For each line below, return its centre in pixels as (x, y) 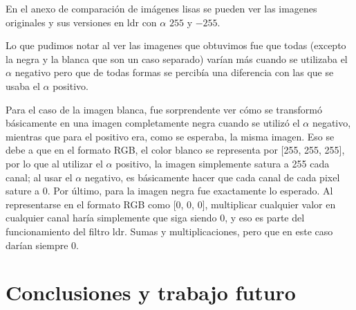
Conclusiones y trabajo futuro (151, 292)
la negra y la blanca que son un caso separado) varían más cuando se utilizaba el (177, 58)
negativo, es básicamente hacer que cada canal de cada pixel (212, 177)
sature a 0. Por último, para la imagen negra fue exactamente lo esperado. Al (169, 191)
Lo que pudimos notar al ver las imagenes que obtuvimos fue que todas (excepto (176, 45)
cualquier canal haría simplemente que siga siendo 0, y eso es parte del (155, 218)
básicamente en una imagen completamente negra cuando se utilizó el (153, 123)
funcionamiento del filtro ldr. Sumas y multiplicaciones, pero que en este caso (169, 231)
